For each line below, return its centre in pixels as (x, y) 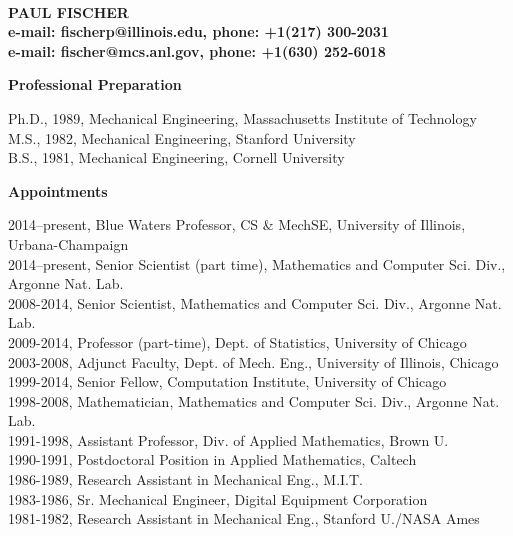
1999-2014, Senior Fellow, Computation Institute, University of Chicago (227, 381)
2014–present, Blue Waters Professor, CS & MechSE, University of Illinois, (237, 224)
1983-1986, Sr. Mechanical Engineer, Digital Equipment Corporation (218, 498)
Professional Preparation (95, 84)
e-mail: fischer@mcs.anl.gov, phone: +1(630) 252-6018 (197, 50)
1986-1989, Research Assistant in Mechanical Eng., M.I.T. (185, 479)
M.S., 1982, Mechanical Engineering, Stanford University (182, 137)
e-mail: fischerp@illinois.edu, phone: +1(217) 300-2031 (198, 31)
